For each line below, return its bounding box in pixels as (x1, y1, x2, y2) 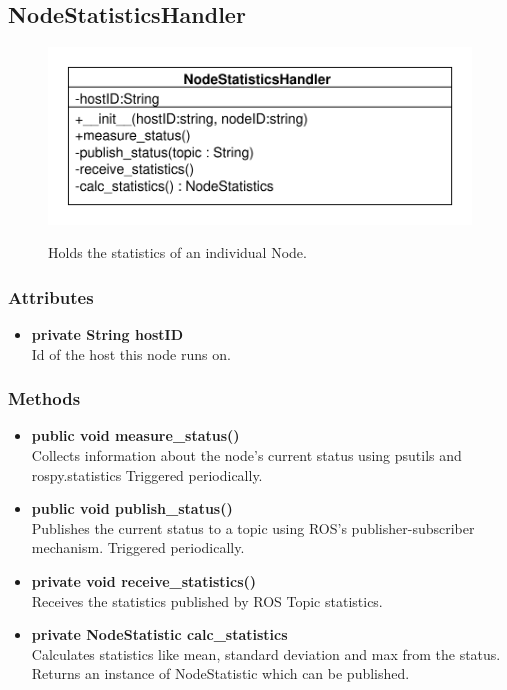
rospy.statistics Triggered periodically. (31, 464, 263, 485)
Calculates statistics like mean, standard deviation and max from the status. (31, 643, 501, 664)
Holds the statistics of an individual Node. (48, 242, 307, 263)
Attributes (8, 284, 94, 309)
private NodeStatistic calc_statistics (31, 624, 288, 645)
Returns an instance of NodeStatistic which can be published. (31, 663, 410, 684)
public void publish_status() (31, 498, 233, 519)
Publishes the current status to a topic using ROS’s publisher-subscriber (31, 517, 475, 538)
